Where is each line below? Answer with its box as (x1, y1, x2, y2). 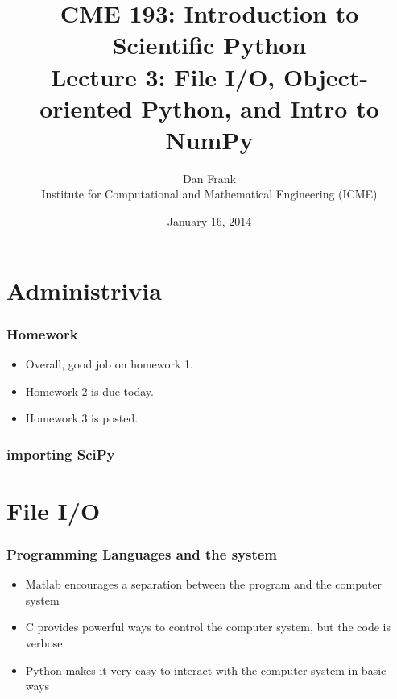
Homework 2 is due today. (25, 382, 154, 399)
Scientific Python (112, 28, 307, 61)
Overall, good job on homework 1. (25, 356, 193, 372)
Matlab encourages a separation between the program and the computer (25, 576, 382, 593)
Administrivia (6, 273, 162, 306)
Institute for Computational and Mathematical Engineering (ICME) (41, 185, 378, 202)
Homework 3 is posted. (25, 410, 139, 426)
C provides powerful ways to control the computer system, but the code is (25, 618, 391, 635)
